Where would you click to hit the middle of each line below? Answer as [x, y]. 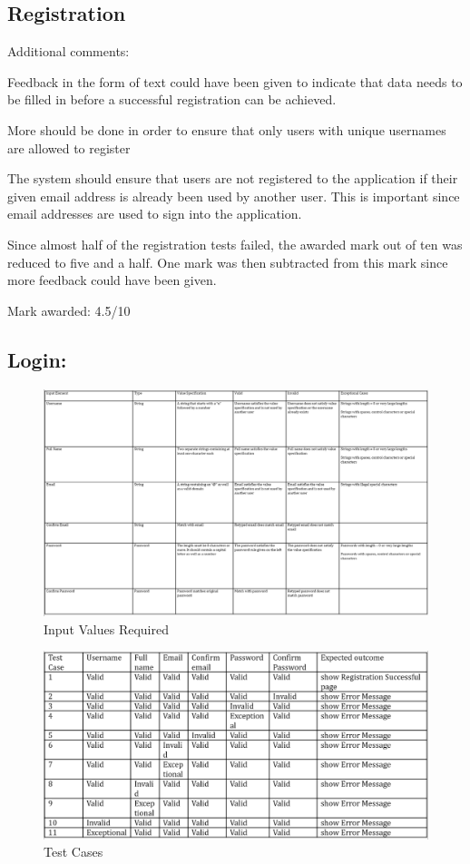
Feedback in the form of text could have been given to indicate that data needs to [235, 81]
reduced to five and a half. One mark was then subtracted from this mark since [228, 262]
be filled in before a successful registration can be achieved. [172, 99]
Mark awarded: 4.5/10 [69, 310]
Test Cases [73, 852]
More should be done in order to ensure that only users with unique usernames [227, 129]
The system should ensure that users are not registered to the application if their [233, 178]
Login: [37, 359]
